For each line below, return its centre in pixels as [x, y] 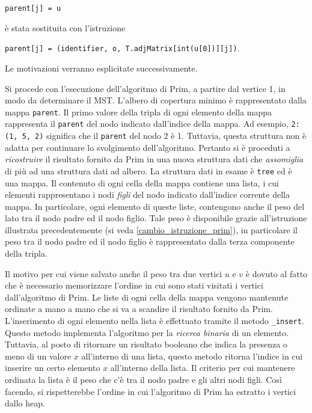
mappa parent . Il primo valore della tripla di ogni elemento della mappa [139, 112]
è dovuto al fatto [277, 273]
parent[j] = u [33, 8]
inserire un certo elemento [53, 368]
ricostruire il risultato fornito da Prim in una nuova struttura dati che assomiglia [154, 159]
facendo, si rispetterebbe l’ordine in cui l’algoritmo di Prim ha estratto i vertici [151, 391]
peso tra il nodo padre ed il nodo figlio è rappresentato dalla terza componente [150, 241]
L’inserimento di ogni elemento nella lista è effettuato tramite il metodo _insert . [154, 321]
